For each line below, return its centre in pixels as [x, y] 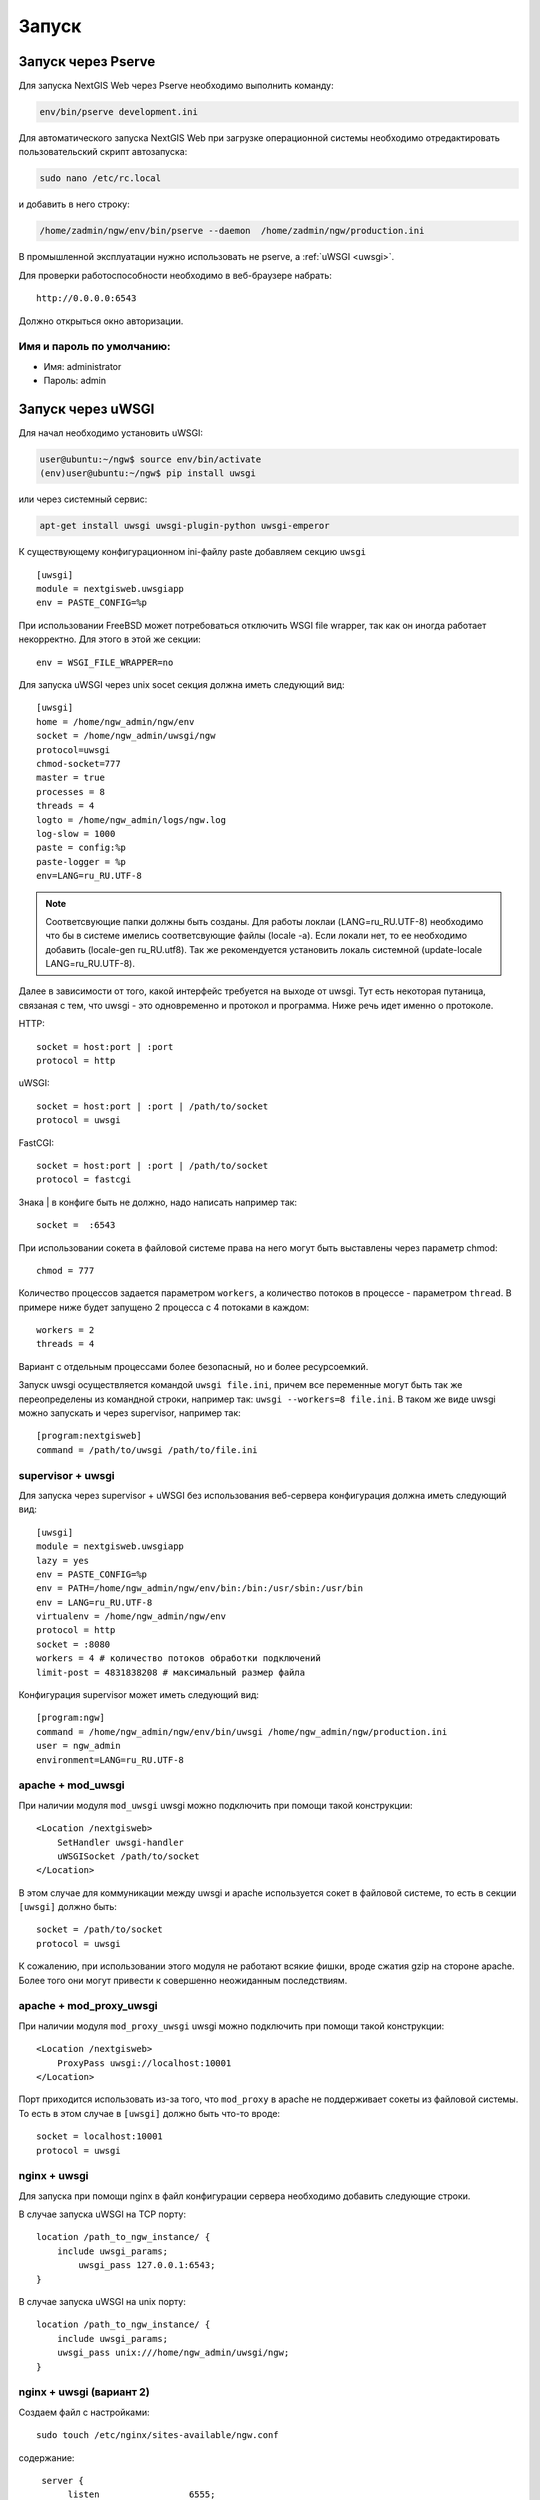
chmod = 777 [65, 1270]
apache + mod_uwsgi [71, 1785]
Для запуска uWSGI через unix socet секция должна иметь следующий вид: [181, 685]
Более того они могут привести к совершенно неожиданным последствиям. [183, 1980]
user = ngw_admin [78, 1746]
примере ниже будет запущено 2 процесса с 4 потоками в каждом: [164, 1307]
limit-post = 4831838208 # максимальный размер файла [170, 1672]
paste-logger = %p [81, 861]
